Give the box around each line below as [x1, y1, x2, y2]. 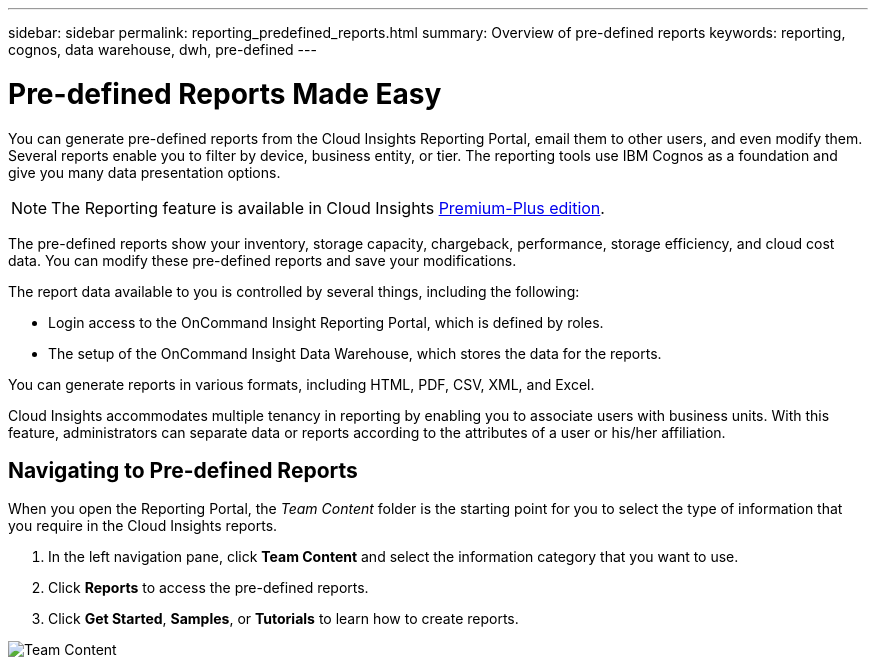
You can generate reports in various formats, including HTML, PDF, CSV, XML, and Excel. [8, 375, 595, 393]
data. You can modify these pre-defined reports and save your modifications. [8, 251, 517, 269]
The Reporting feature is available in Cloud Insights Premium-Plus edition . [51, 197, 605, 218]
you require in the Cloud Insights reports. [8, 517, 278, 535]
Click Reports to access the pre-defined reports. [48, 579, 369, 597]
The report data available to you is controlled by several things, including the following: [8, 282, 580, 300]
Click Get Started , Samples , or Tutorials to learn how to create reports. [48, 610, 519, 628]
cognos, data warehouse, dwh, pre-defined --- [8, 41, 317, 58]
